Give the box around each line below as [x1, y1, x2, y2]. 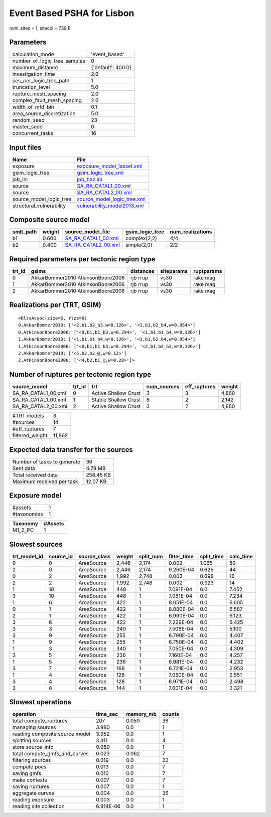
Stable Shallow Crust [91, 396, 141, 403]
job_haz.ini [77, 176, 102, 183]
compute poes [12, 763, 47, 770]
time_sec [96, 711, 118, 718]
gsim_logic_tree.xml [77, 169, 124, 176]
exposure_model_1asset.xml [77, 162, 143, 170]
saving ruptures [12, 783, 50, 790]
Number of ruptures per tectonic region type [9, 370, 152, 379]
